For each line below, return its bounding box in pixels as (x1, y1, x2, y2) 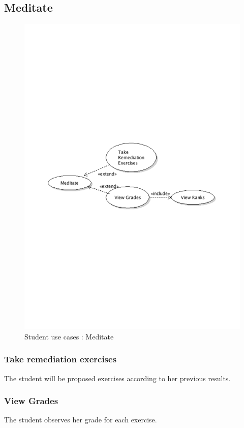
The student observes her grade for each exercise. (4, 414, 157, 425)
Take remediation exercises (4, 353, 117, 365)
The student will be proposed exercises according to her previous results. (4, 373, 231, 383)
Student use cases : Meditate (24, 331, 114, 341)
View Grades (4, 394, 58, 407)
